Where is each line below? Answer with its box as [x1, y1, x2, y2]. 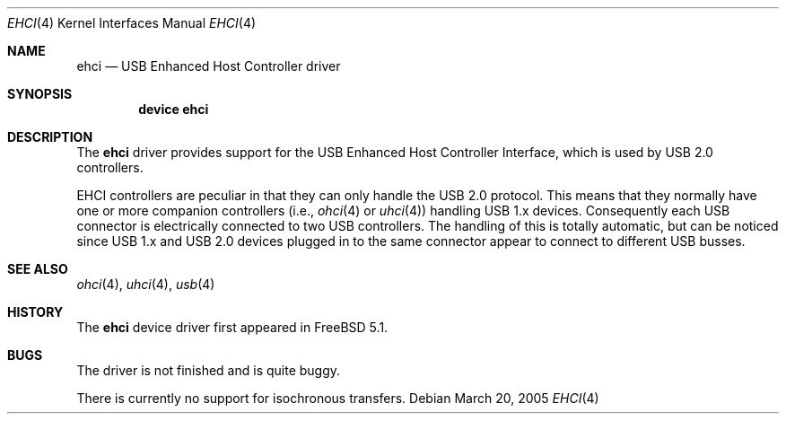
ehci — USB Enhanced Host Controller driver [76, 58, 341, 74]
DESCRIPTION [7, 129, 93, 145]
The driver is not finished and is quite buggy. [76, 363, 341, 378]
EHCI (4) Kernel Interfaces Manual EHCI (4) [7, 15, 257, 31]
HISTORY [7, 304, 64, 320]
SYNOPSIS [7, 86, 73, 101]
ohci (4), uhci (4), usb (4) [76, 276, 215, 292]
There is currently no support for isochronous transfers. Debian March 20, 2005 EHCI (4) [76, 390, 599, 406]
